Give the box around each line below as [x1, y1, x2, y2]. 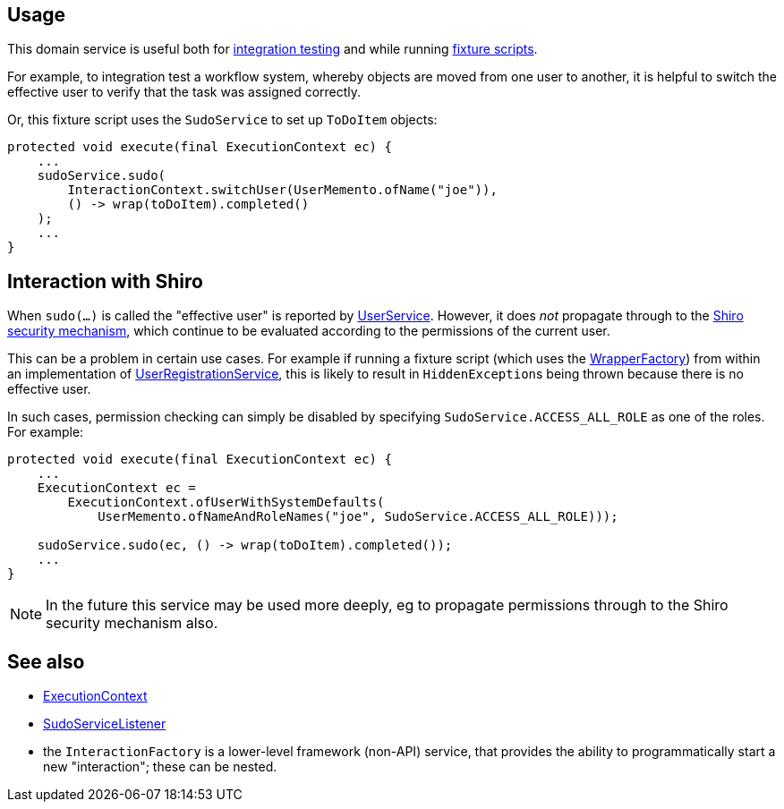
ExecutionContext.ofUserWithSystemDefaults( [67, 495, 385, 510]
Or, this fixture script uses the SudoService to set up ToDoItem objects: [7, 112, 438, 128]
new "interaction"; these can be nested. [43, 759, 277, 775]
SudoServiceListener [43, 716, 166, 732]
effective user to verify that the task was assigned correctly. [7, 84, 362, 100]
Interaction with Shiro [7, 269, 203, 293]
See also [7, 650, 85, 673]
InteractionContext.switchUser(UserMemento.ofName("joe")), [67, 183, 498, 198]
